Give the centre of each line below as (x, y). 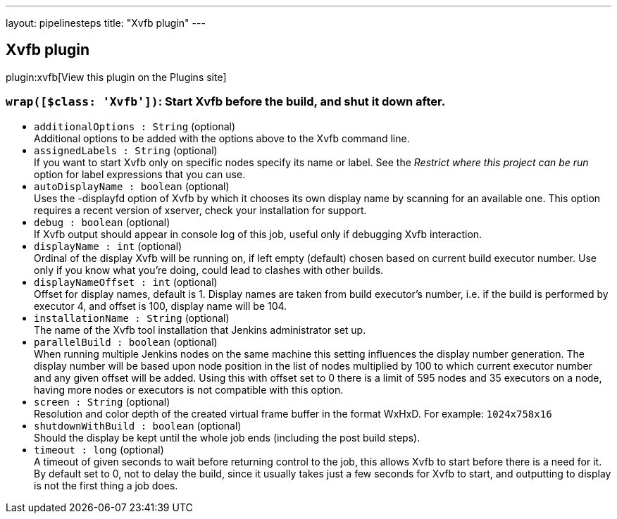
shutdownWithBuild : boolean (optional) (138, 425)
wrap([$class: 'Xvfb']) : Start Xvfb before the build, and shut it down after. (226, 102)
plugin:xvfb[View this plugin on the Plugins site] (116, 77)
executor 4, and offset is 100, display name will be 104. (161, 306)
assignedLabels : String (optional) (126, 150)
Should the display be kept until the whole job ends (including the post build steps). (227, 437)
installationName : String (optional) (132, 318)
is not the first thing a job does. (106, 485)
